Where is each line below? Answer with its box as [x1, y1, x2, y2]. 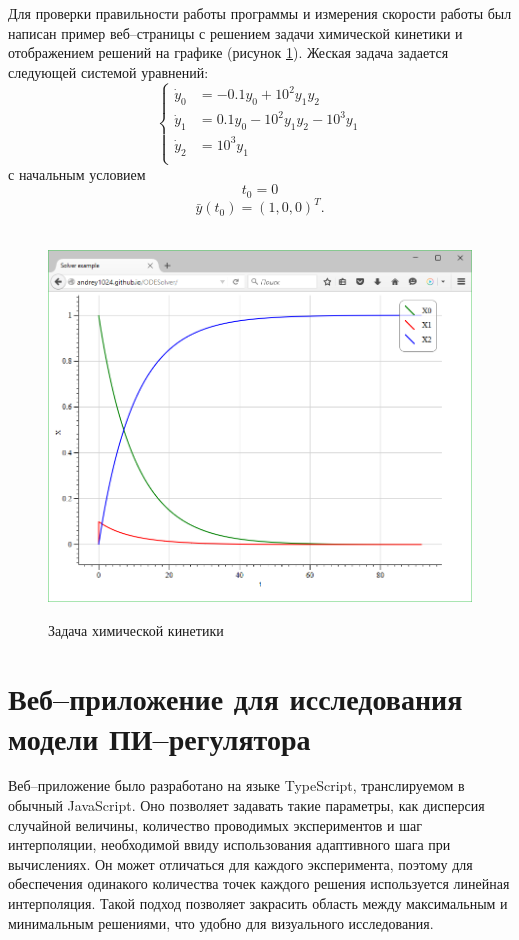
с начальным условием [8, 163, 146, 184]
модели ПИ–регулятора [8, 717, 311, 758]
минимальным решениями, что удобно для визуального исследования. [8, 912, 434, 933]
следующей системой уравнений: [8, 61, 209, 82]
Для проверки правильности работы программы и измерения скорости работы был [8, 3, 512, 23]
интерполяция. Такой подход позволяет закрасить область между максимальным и [8, 893, 508, 914]
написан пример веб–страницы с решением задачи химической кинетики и [8, 22, 463, 43]
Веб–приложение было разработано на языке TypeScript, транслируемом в [8, 775, 465, 796]
